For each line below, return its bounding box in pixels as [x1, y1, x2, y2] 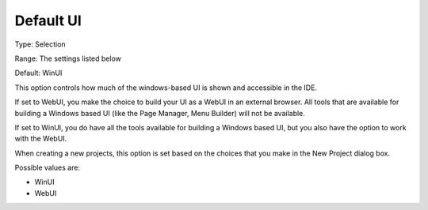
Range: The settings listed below [14, 54, 122, 63]
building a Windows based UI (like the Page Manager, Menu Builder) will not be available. [14, 108, 305, 118]
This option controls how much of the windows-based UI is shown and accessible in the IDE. [14, 83, 317, 92]
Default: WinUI [14, 68, 63, 78]
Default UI [14, 12, 82, 29]
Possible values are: [14, 163, 81, 173]
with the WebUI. [14, 134, 67, 144]
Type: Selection [14, 39, 67, 49]
